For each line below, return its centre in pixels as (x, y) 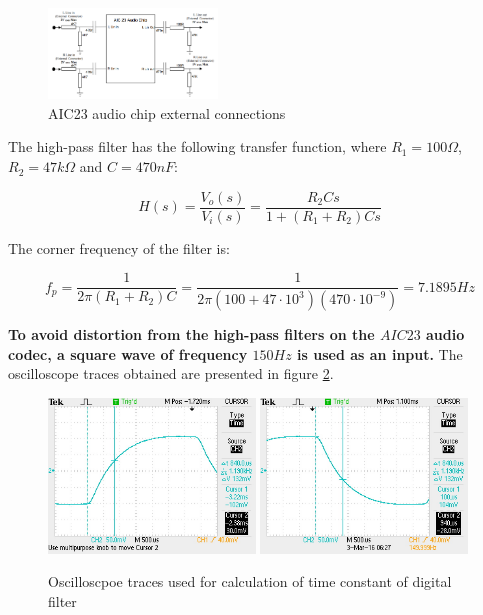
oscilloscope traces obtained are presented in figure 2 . (171, 373)
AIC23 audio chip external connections (167, 112)
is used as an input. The (380, 353)
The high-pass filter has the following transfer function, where (197, 146)
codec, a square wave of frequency (128, 353)
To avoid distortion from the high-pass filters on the (191, 334)
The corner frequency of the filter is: (119, 247)
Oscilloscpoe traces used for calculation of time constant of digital (250, 581)
